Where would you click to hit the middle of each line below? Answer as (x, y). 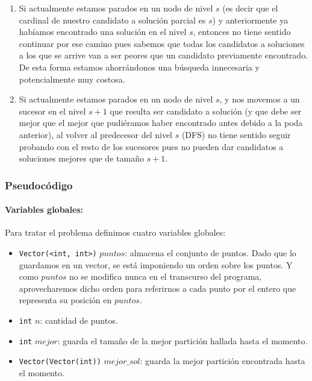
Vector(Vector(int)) (60, 362)
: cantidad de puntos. (79, 320)
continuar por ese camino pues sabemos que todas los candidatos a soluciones (162, 43)
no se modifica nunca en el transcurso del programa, (165, 276)
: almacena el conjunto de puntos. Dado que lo (211, 252)
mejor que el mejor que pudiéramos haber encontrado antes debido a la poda (161, 123)
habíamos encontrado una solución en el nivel (103, 32)
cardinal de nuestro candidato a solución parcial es (112, 20)
